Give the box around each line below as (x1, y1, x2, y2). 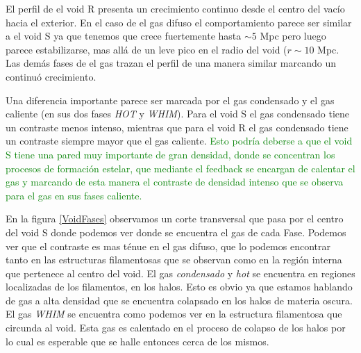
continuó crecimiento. (6, 69, 96, 83)
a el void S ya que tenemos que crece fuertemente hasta (6, 28, 242, 43)
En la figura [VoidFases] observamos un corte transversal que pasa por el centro (6, 211, 344, 226)
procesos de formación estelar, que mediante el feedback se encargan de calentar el (6, 161, 355, 175)
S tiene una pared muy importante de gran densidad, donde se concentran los (6, 147, 335, 161)
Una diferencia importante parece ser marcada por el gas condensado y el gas (6, 92, 335, 107)
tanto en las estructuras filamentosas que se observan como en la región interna (6, 252, 342, 267)
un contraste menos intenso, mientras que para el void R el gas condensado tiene (6, 120, 349, 134)
